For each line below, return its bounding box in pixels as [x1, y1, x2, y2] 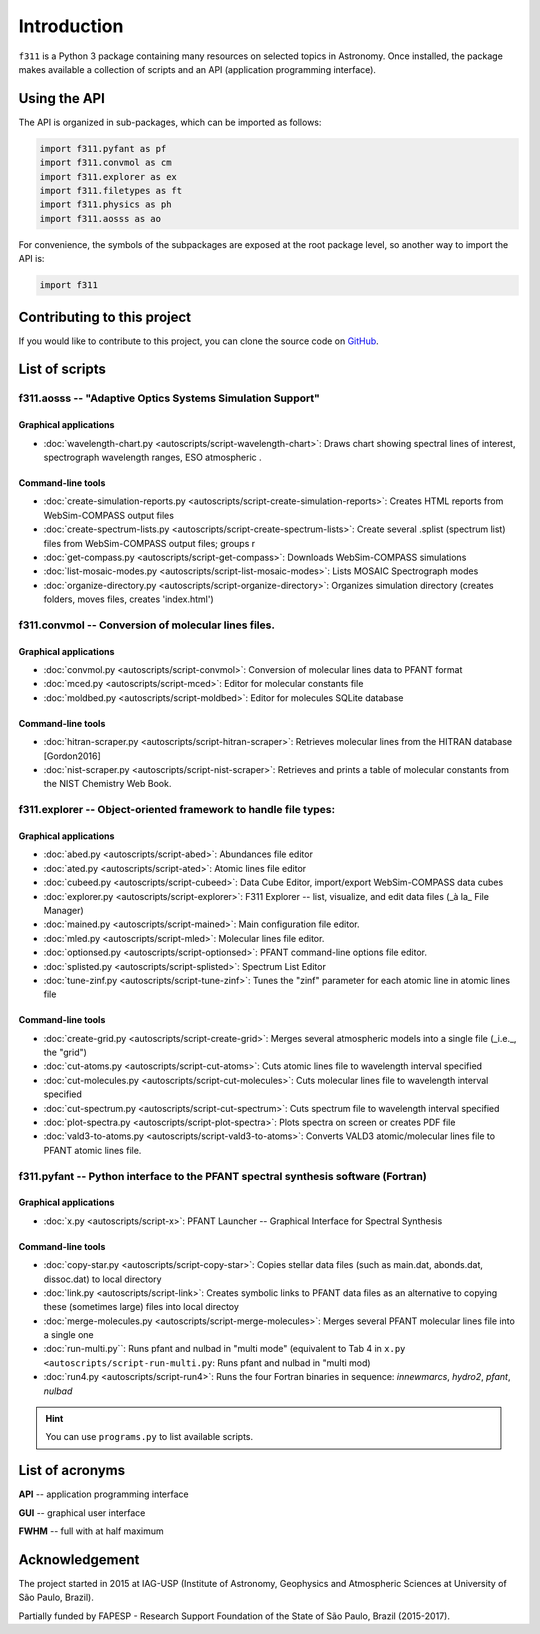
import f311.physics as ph [39, 199, 172, 210]
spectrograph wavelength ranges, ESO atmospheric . [43, 451, 262, 463]
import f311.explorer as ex [39, 171, 177, 182]
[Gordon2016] [43, 750, 102, 762]
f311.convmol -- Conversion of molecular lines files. [18, 618, 275, 632]
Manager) [43, 904, 84, 916]
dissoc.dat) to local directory [43, 1273, 162, 1285]
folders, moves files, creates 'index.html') [43, 593, 214, 605]
